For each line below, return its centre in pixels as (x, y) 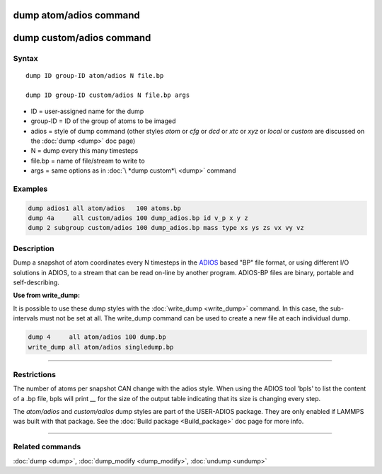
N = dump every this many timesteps (85, 151)
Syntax (25, 59)
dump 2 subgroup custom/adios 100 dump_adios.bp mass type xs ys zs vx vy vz (166, 228)
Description (34, 248)
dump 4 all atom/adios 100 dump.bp (97, 337)
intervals (26, 318)
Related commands (47, 447)
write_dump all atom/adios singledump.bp (101, 347)
